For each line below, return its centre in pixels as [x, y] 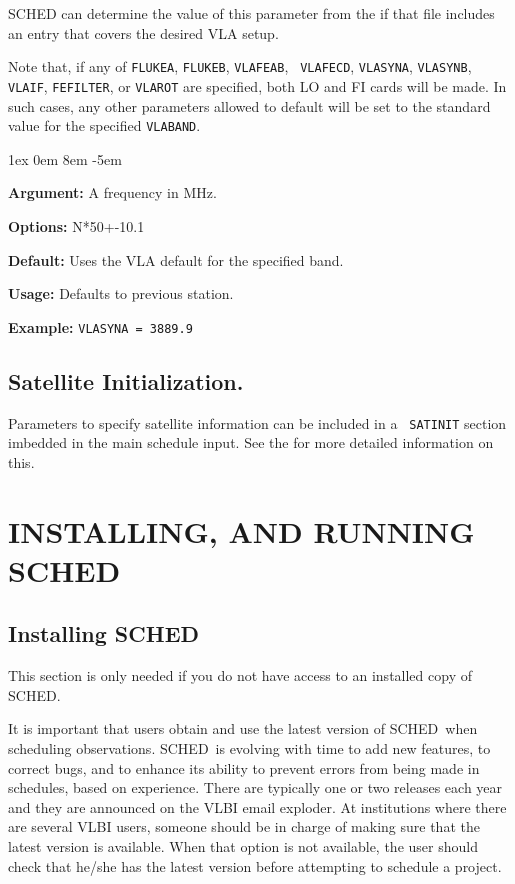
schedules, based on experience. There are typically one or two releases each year [255, 787]
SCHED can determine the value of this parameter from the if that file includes [251, 13]
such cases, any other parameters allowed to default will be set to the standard [249, 105]
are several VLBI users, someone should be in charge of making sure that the [244, 826]
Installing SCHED [104, 633]
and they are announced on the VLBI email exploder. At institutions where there [257, 806]
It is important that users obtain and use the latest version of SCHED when [243, 728]
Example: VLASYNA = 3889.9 [100, 326]
